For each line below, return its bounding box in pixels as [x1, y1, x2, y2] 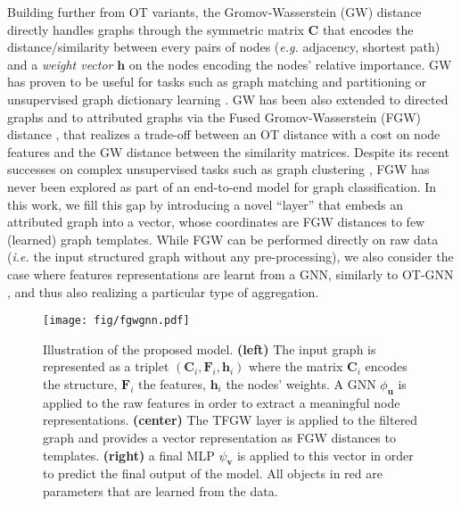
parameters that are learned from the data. [43, 481, 278, 500]
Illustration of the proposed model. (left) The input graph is [43, 339, 376, 358]
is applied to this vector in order [236, 445, 414, 464]
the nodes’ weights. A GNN [226, 374, 376, 393]
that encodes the [322, 20, 414, 38]
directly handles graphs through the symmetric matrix [7, 20, 304, 38]
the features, [138, 374, 206, 393]
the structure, [43, 374, 118, 393]
